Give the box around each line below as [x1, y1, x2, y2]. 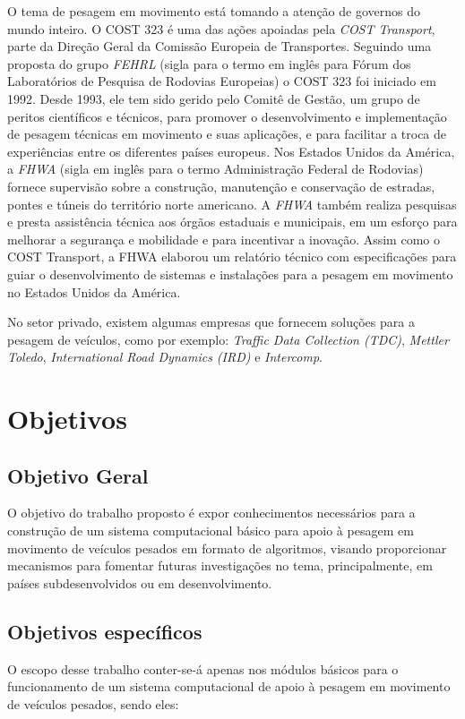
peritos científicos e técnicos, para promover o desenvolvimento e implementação [7, 107, 447, 125]
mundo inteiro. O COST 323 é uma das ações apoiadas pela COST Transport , [7, 19, 435, 38]
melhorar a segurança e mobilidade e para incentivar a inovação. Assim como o [7, 229, 440, 248]
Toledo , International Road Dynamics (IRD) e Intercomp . [7, 347, 323, 366]
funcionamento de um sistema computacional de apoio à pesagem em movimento [7, 677, 451, 696]
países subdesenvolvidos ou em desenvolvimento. [7, 573, 272, 592]
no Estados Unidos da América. [7, 282, 181, 301]
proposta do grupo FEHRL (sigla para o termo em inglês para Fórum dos [7, 54, 411, 73]
